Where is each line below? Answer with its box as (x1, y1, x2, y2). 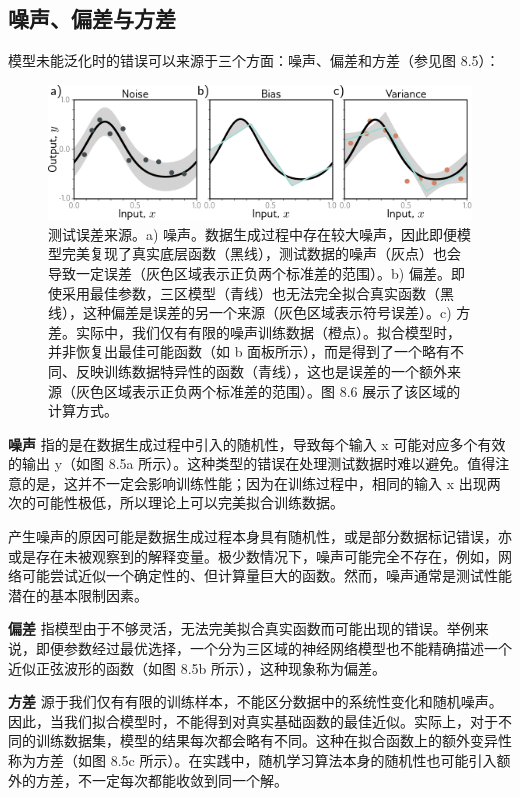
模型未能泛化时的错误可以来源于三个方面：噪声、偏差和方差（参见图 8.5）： (8, 50, 500, 71)
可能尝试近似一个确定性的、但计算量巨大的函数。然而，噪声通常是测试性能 (21, 565, 512, 586)
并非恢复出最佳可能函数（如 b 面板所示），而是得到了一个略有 (48, 341, 451, 362)
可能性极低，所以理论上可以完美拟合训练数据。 (35, 492, 344, 513)
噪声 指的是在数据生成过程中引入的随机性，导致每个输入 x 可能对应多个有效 (8, 433, 506, 454)
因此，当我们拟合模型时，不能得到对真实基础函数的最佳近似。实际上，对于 (8, 710, 498, 731)
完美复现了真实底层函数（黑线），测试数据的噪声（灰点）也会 (61, 243, 461, 264)
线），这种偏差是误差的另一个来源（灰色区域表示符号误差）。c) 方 (48, 302, 471, 323)
